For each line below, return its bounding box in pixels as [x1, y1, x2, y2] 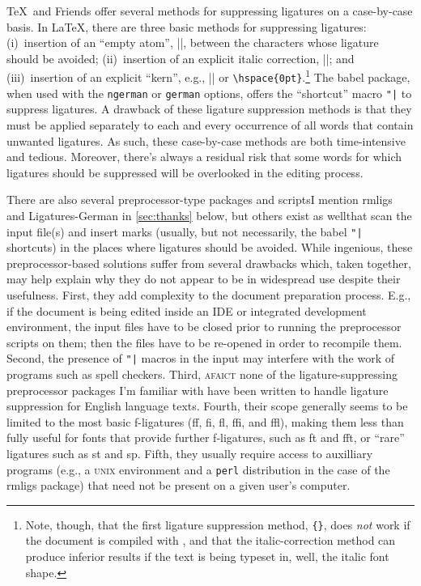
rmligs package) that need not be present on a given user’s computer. [6, 477, 351, 494]
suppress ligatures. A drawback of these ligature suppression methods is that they [6, 100, 412, 117]
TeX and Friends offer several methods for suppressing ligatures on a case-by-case [6, 2, 413, 19]
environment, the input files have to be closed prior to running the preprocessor [6, 318, 402, 335]
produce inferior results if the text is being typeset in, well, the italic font [25, 548, 389, 565]
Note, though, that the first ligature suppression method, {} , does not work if [25, 516, 410, 533]
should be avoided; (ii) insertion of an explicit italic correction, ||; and [6, 49, 355, 66]
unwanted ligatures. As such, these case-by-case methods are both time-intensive [6, 132, 406, 149]
